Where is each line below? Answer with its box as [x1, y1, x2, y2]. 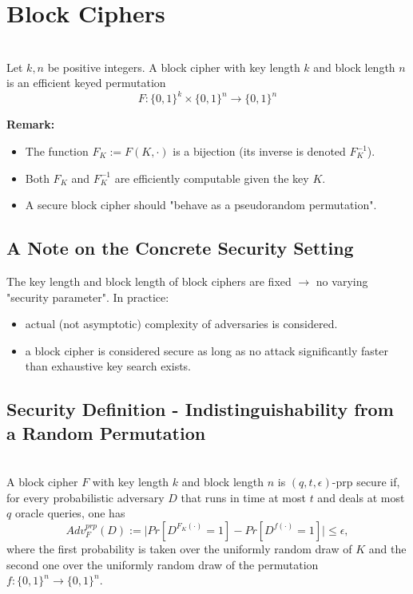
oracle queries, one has [14, 505, 125, 521]
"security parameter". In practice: [6, 288, 169, 305]
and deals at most [317, 489, 405, 505]
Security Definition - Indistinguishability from [6, 397, 394, 422]
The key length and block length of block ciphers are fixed [6, 272, 292, 289]
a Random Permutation [6, 420, 206, 445]
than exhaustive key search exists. [25, 358, 192, 374]
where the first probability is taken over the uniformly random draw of [6, 540, 352, 556]
